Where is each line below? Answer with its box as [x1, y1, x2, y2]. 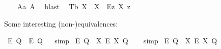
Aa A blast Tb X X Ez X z [17, 1, 130, 11]
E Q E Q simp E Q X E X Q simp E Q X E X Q [7, 35, 217, 46]
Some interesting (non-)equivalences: [4, 18, 118, 29]
